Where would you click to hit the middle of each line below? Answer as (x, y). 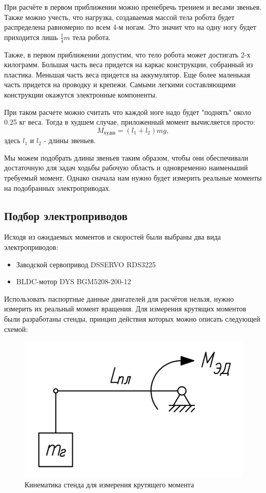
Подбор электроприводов (66, 215)
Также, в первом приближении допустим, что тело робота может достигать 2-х (127, 54)
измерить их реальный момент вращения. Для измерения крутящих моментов (125, 309)
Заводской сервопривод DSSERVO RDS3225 (86, 264)
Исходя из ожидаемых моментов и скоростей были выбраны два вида (112, 237)
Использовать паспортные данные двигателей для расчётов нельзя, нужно (119, 298)
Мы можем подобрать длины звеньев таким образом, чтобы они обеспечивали (126, 157)
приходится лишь (31, 37)
